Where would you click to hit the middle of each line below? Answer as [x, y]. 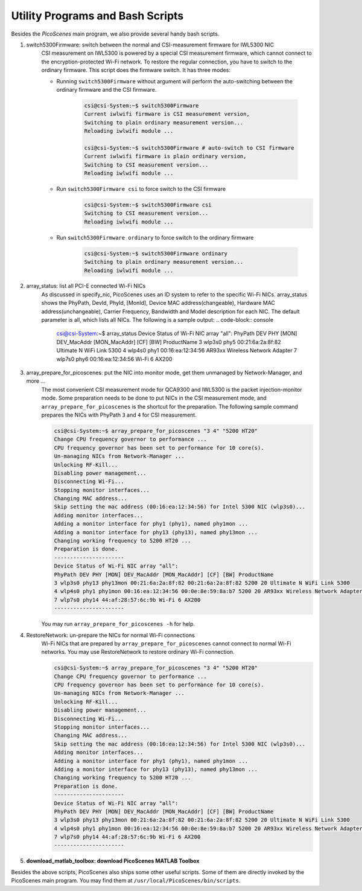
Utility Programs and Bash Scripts [97, 16]
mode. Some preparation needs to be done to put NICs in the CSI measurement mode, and [154, 398]
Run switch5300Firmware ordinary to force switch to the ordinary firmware [155, 237]
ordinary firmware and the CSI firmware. [106, 89]
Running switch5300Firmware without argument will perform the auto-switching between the [175, 81]
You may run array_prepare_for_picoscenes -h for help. [118, 624]
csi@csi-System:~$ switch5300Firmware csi [148, 205]
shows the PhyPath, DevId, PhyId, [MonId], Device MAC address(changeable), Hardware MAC [158, 303]
